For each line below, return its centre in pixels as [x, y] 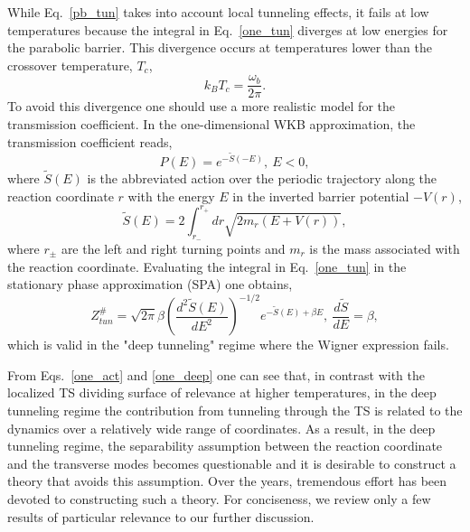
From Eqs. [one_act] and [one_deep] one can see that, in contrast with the [216, 374]
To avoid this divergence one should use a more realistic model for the [201, 106]
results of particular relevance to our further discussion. [161, 516]
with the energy [171, 196]
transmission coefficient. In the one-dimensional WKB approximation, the [211, 124]
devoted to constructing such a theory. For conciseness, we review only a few [219, 499]
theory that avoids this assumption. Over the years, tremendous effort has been [227, 481]
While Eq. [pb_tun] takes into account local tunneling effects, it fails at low [218, 12]
